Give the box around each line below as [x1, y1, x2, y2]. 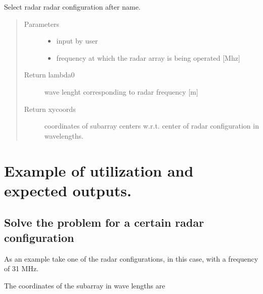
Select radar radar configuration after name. [4, 2, 141, 12]
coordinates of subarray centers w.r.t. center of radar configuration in [44, 120, 259, 131]
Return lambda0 [24, 69, 75, 80]
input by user [56, 35, 98, 46]
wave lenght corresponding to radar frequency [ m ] [44, 86, 198, 97]
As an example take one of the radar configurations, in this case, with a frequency [4, 253, 258, 264]
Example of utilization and [4, 160, 194, 181]
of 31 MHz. [4, 263, 39, 274]
